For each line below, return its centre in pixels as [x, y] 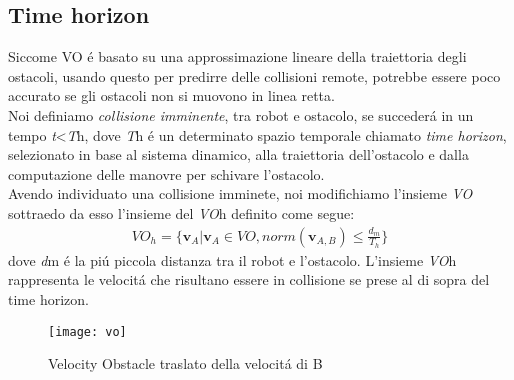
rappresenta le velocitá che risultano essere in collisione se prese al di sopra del [249, 279]
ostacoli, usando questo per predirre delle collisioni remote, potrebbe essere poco [254, 75]
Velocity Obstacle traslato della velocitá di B [185, 363]
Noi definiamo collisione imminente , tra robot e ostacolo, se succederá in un [241, 114]
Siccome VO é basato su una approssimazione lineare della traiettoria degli [237, 56]
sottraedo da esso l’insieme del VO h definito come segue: [181, 212]
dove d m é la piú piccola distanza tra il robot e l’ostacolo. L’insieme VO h [232, 259]
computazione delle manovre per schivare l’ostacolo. [166, 173]
